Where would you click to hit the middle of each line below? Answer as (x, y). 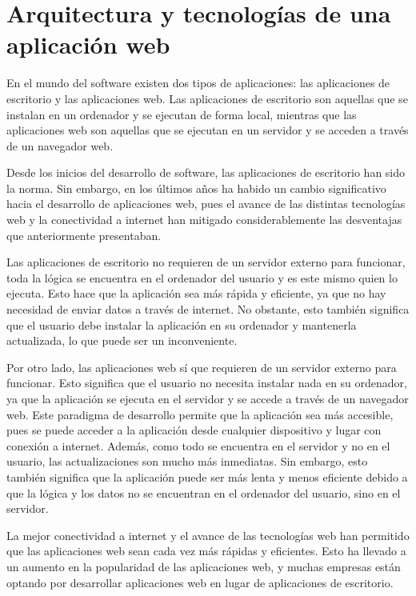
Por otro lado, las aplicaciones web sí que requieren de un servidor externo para (202, 367)
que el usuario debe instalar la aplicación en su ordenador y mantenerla (182, 324)
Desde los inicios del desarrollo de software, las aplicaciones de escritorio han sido (206, 172)
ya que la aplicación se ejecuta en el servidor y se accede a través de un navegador (208, 398)
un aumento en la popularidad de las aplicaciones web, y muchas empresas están (204, 566)
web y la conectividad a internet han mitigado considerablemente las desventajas (204, 220)
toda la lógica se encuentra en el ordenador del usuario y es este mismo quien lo (202, 277)
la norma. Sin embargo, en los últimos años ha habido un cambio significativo (196, 188)
